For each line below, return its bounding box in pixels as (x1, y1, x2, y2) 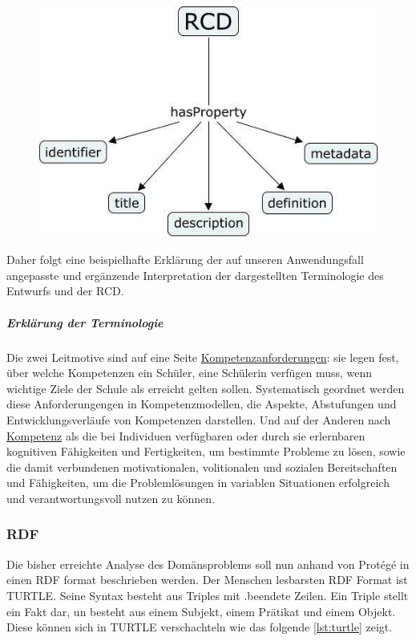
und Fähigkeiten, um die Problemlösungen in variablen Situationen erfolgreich (6, 474, 390, 491)
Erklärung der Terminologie (6, 314, 164, 331)
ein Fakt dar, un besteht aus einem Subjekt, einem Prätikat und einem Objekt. (6, 602, 396, 619)
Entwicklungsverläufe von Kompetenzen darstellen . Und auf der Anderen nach (6, 411, 391, 428)
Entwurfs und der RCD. (6, 282, 124, 299)
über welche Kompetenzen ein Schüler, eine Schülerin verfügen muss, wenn (6, 364, 373, 381)
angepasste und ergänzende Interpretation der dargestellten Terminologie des (6, 266, 384, 283)
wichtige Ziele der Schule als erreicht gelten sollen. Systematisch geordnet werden (6, 379, 405, 396)
